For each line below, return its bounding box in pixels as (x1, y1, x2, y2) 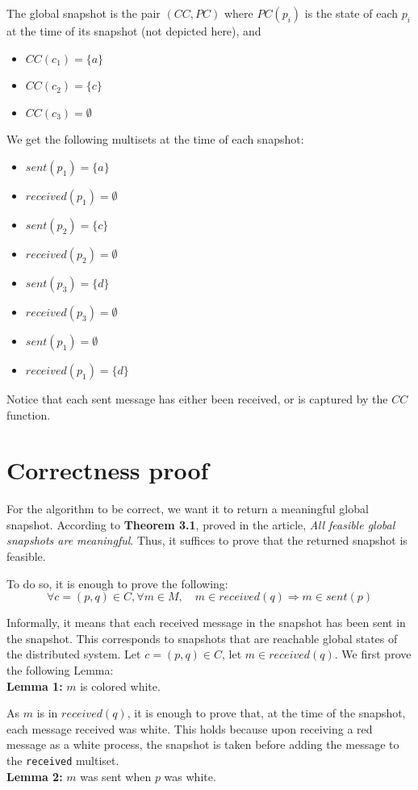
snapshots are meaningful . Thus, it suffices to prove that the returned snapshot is (6, 532, 408, 549)
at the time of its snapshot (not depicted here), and (6, 23, 261, 39)
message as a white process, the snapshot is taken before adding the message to (6, 736, 399, 753)
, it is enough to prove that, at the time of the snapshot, (127, 704, 406, 721)
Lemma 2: (6, 767, 63, 784)
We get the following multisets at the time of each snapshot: (6, 131, 304, 148)
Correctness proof (6, 454, 209, 487)
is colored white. (80, 677, 161, 694)
